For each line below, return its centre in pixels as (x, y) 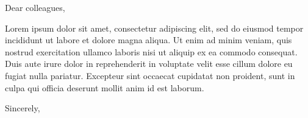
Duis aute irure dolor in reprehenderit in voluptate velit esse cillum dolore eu (149, 64)
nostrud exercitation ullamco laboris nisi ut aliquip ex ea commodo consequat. (151, 51)
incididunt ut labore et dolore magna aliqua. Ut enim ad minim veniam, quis (149, 40)
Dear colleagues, (35, 7)
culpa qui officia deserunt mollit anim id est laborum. (105, 87)
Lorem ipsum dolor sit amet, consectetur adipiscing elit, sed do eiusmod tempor (154, 28)
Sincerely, (23, 108)
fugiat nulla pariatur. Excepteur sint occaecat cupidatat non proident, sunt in (150, 75)
